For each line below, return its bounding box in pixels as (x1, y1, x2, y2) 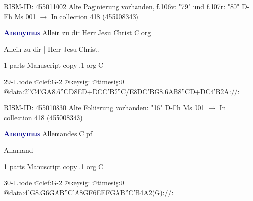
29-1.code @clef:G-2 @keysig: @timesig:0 (4, 76, 124, 86)
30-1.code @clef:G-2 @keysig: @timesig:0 (4, 178, 124, 188)
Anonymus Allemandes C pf (4, 128, 93, 139)
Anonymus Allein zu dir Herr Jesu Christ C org (4, 27, 151, 38)
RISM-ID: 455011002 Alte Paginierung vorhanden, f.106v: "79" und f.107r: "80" (4, 1, 240, 11)
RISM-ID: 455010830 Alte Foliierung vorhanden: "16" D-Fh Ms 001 (4, 102, 205, 113)
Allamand (4, 144, 33, 155)
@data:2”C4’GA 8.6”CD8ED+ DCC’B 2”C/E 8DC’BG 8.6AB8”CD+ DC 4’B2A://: (4, 86, 240, 96)
